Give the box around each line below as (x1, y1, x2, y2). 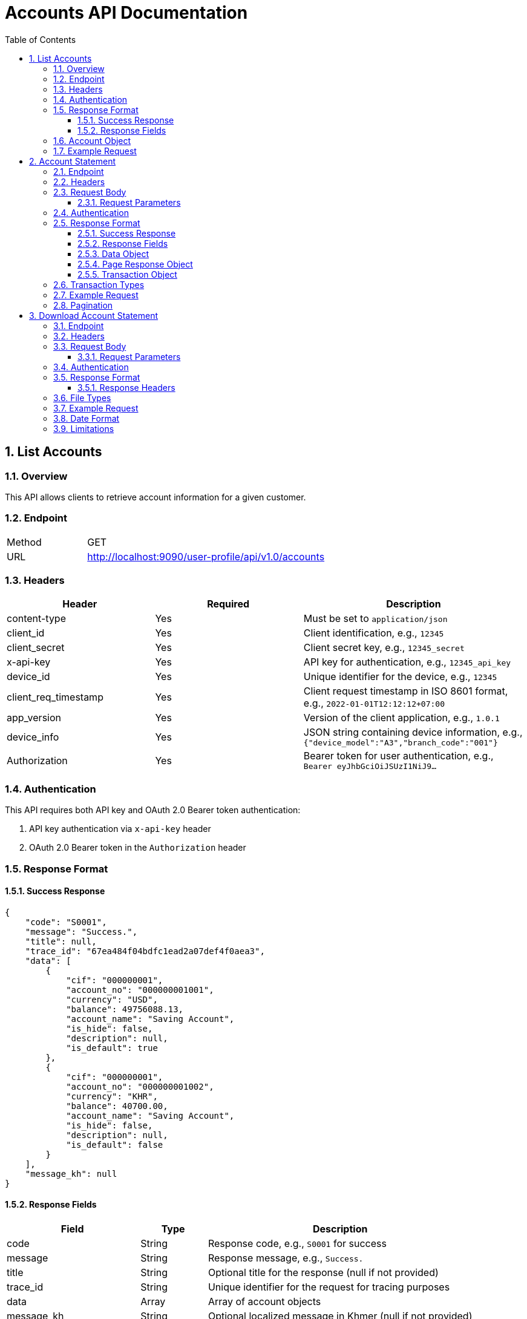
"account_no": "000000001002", (66, 1081, 214, 1092)
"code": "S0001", (25, 917, 107, 927)
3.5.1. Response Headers (77, 382, 175, 393)
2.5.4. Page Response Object (77, 258, 193, 269)
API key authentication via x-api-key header (29, 823, 211, 834)
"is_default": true (66, 1042, 158, 1053)
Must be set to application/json (303, 612, 448, 625)
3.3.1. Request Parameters (77, 351, 181, 362)
